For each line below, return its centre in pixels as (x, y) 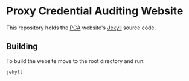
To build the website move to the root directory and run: (75, 61)
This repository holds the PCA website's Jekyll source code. (81, 28)
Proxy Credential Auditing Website (95, 11)
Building (22, 46)
